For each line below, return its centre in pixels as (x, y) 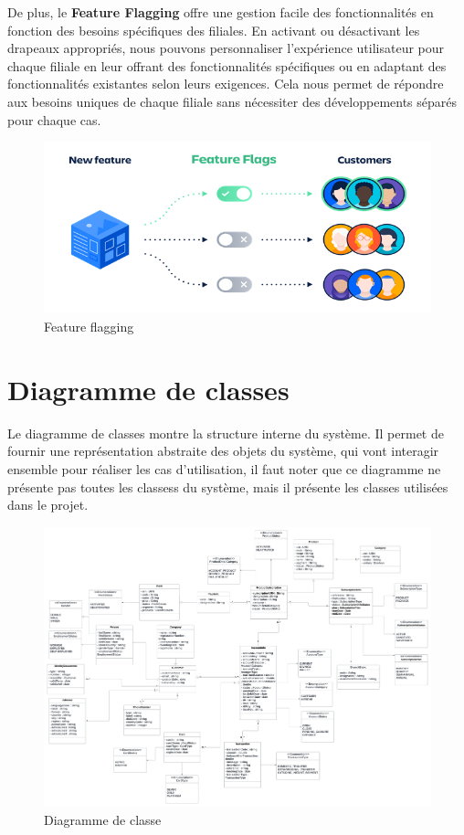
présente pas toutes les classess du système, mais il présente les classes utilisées (228, 486)
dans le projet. (48, 505)
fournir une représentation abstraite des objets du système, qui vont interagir (223, 451)
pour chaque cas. (54, 119)
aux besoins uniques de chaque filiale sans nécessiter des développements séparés (232, 101)
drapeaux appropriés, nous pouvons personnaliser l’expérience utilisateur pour (226, 48)
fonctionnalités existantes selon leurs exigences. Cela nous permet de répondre (226, 84)
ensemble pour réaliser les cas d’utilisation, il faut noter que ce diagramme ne (224, 468)
